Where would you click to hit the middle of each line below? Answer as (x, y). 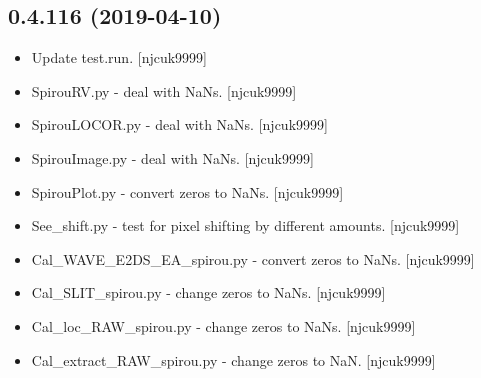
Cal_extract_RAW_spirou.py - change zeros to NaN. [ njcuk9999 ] (233, 359)
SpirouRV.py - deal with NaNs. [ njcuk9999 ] (164, 90)
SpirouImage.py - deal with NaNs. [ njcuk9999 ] (172, 157)
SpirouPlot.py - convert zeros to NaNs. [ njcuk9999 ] (187, 191)
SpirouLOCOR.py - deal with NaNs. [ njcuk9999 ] (179, 124)
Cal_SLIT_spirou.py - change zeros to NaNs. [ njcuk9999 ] (208, 292)
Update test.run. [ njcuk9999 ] (119, 57)
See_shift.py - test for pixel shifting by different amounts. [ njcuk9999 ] (245, 225)
